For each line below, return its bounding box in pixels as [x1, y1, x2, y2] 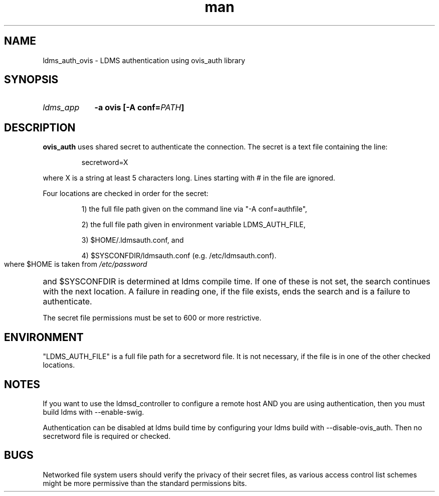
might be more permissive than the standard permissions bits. [43, 478, 247, 487]
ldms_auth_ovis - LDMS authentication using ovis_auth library [43, 56, 246, 65]
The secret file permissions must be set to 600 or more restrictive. [43, 313, 262, 322]
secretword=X [81, 158, 128, 167]
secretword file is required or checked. [43, 431, 171, 440]
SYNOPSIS [4, 73, 59, 86]
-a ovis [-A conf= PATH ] [94, 102, 184, 113]
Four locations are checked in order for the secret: [43, 189, 208, 198]
